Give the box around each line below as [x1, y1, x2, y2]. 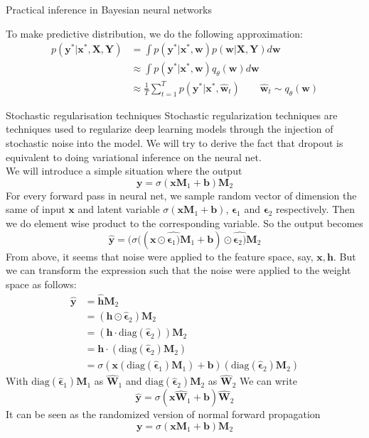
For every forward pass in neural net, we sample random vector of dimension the [6, 187, 357, 202]
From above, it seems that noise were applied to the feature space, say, [6, 248, 314, 263]
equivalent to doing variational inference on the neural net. [6, 149, 262, 164]
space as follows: [6, 276, 77, 291]
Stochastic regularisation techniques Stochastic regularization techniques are [6, 107, 338, 122]
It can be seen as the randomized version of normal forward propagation [6, 407, 321, 422]
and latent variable [77, 202, 160, 217]
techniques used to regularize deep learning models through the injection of [6, 121, 333, 136]
